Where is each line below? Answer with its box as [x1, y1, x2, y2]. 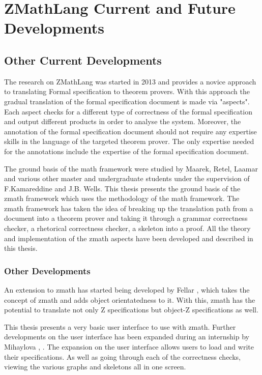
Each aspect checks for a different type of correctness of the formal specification [4, 106, 252, 117]
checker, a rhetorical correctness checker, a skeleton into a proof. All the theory [4, 223, 251, 234]
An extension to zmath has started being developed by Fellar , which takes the [4, 284, 250, 295]
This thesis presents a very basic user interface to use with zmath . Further [4, 321, 236, 332]
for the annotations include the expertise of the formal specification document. [4, 146, 249, 156]
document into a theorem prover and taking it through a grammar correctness [4, 213, 248, 223]
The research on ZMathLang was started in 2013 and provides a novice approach [4, 76, 256, 86]
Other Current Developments [4, 52, 162, 68]
